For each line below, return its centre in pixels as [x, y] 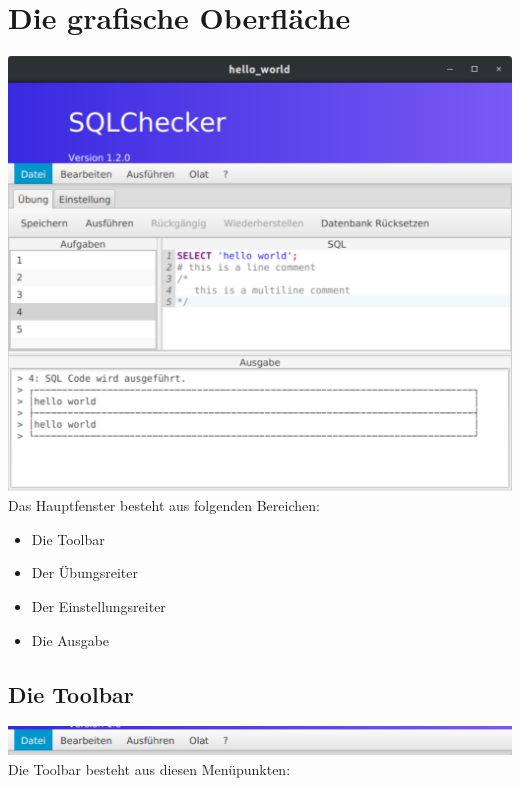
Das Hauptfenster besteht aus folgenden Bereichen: [164, 505]
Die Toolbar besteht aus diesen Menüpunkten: [149, 768]
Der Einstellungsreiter [98, 606]
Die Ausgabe [70, 639]
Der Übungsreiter [84, 572]
